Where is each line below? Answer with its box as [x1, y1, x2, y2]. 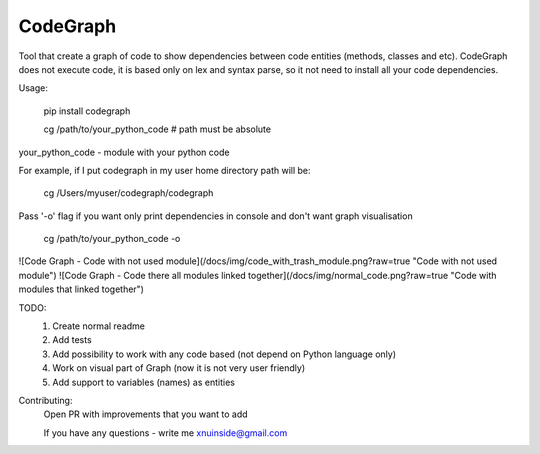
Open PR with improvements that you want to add [43, 408, 249, 420]
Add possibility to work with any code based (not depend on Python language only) [52, 348, 397, 360]
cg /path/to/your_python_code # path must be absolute [43, 123, 272, 135]
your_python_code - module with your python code [18, 146, 230, 158]
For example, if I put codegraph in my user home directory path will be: [18, 164, 311, 176]
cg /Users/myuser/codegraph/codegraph [43, 187, 214, 199]
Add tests [52, 334, 92, 346]
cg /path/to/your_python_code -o [43, 233, 181, 245]
